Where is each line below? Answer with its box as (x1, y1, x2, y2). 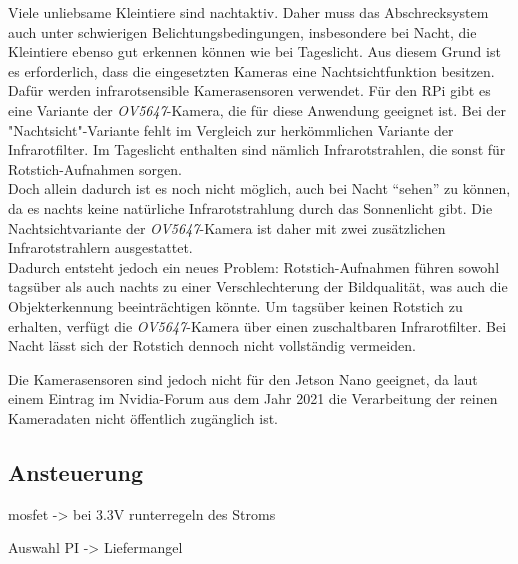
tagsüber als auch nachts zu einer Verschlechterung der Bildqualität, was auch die (8, 276, 508, 297)
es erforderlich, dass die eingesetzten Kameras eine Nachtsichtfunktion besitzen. (8, 60, 495, 81)
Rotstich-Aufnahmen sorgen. (8, 158, 182, 179)
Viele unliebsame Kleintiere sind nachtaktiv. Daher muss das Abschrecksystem (8, 2, 489, 22)
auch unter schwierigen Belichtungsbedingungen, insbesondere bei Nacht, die (8, 21, 477, 42)
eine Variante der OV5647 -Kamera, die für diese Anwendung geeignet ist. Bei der (8, 99, 506, 120)
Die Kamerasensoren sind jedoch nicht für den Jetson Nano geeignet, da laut (8, 368, 478, 389)
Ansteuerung (8, 456, 144, 487)
